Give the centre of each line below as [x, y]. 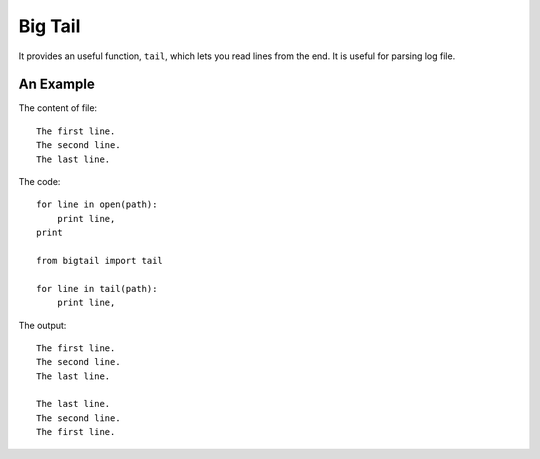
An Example [56, 84]
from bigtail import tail [100, 260]
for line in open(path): [97, 204]
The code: [39, 182]
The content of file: [58, 108]
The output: [42, 325]
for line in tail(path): [97, 288]
